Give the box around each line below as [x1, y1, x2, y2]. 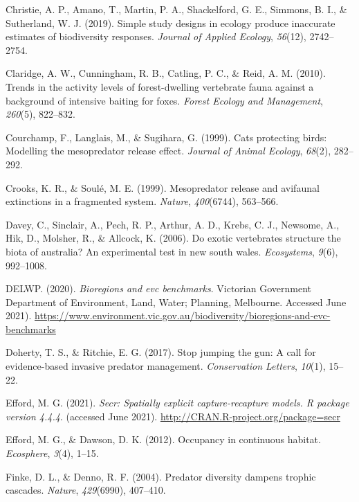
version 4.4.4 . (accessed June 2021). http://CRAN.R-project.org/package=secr [6, 409, 340, 423]
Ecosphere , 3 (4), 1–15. [6, 446, 99, 460]
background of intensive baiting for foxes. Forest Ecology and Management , [6, 93, 323, 107]
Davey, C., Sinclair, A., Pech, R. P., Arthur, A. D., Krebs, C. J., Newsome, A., [6, 217, 340, 231]
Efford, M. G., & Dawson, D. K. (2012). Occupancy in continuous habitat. [6, 432, 321, 447]
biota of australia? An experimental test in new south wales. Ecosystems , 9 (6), [6, 244, 338, 258]
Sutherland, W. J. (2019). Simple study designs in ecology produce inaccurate [6, 15, 335, 30]
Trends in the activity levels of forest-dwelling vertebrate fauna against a [6, 79, 314, 93]
